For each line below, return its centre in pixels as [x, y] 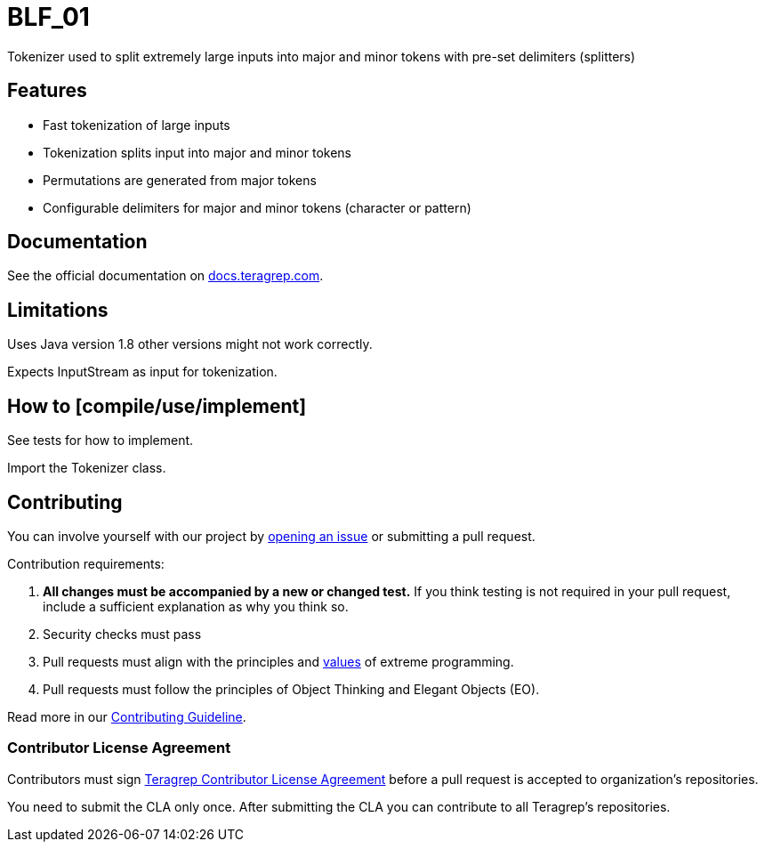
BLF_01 [48, 17]
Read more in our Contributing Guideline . [127, 716]
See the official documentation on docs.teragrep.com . [165, 276]
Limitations [58, 310]
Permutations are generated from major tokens [180, 180]
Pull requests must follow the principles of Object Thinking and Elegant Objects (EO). [291, 689]
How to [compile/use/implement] [157, 406]
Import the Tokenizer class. [87, 468]
